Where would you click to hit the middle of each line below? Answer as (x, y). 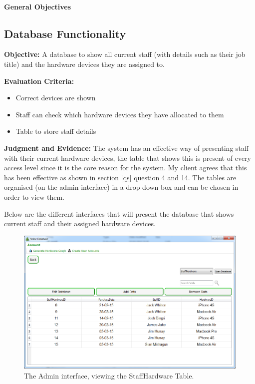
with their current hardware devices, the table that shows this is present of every (127, 158)
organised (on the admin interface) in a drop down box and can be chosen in (121, 187)
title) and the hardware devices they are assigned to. (84, 64)
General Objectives (38, 6)
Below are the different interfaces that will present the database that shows (119, 213)
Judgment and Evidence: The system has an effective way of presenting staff (127, 148)
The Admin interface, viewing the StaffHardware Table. (109, 376)
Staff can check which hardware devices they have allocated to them (120, 114)
